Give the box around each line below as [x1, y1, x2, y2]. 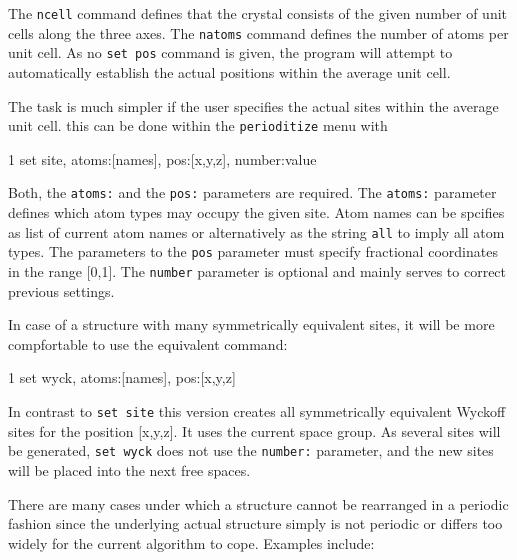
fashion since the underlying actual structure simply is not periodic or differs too [8, 513, 503, 534]
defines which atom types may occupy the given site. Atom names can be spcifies [8, 202, 505, 223]
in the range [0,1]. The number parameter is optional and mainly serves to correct [8, 260, 507, 281]
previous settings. [8, 280, 115, 301]
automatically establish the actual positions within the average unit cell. [8, 61, 451, 82]
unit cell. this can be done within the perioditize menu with [8, 115, 388, 136]
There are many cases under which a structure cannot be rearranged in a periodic [8, 493, 509, 514]
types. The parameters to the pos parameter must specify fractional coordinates [8, 241, 498, 262]
